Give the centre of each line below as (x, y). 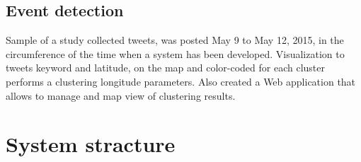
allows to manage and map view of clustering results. (121, 95)
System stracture (91, 144)
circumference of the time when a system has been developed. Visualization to (175, 53)
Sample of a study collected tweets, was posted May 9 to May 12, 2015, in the (175, 40)
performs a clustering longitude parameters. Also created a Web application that (181, 81)
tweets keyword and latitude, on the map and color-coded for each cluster (166, 68)
